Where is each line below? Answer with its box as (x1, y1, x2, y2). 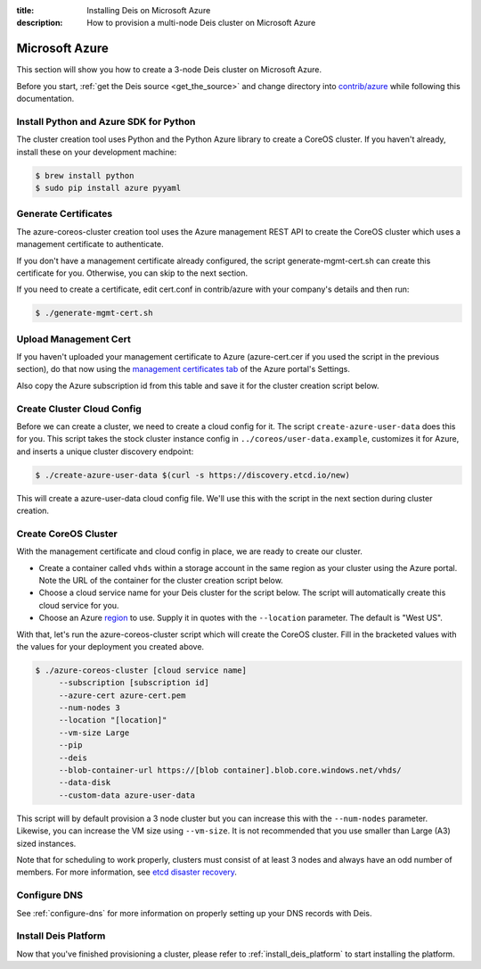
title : (16, 5, 35, 15)
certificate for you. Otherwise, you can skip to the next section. (16, 268, 249, 278)
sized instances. (16, 838, 77, 849)
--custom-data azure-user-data (58, 790, 196, 800)
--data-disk (58, 777, 111, 788)
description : (16, 18, 63, 29)
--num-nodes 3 (58, 703, 120, 713)
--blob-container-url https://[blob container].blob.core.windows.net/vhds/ (58, 766, 403, 775)
